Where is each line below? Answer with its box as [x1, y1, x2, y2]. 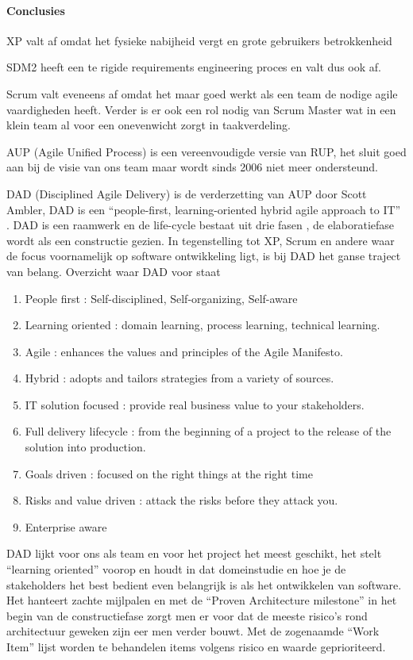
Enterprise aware [25, 518, 107, 535]
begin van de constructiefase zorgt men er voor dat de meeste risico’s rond [6, 607, 368, 624]
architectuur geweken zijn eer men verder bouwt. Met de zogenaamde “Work [6, 623, 380, 639]
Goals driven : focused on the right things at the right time [25, 465, 313, 482]
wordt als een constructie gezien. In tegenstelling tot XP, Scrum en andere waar [6, 232, 395, 248]
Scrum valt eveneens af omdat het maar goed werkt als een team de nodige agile [6, 85, 398, 102]
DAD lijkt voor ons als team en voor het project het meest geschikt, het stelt [6, 545, 382, 562]
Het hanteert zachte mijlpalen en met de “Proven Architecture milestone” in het [6, 592, 397, 608]
